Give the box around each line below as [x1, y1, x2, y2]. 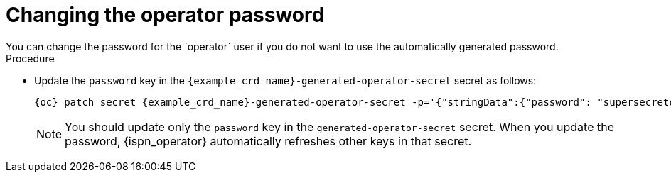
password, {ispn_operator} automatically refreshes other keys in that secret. [65, 133, 472, 148]
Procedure [6, 52, 55, 65]
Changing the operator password [6, 3, 325, 27]
